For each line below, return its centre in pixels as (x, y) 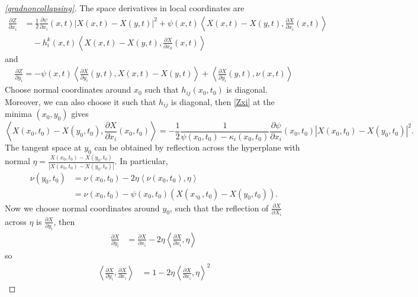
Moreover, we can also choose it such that (81, 101)
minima (18, 114)
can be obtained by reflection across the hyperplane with (197, 147)
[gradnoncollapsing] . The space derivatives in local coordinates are (125, 8)
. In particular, (141, 161)
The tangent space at (43, 147)
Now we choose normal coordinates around (82, 208)
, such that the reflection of (219, 208)
